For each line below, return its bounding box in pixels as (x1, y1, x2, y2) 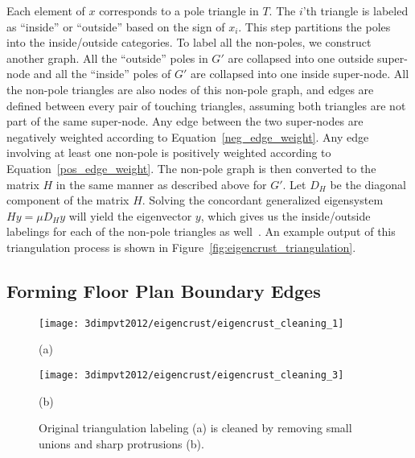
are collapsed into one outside (228, 49, 374, 66)
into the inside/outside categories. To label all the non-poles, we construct (6, 34, 372, 51)
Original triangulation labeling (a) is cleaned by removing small (39, 419, 352, 436)
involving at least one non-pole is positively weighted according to (6, 144, 331, 161)
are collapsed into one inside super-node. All (191, 65, 409, 82)
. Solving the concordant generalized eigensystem (142, 192, 384, 208)
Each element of (6, 2, 85, 19)
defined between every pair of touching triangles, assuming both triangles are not (6, 97, 406, 113)
